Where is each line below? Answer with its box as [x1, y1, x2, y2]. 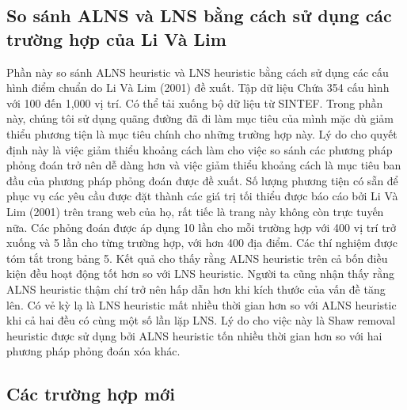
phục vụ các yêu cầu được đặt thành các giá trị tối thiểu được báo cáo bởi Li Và [6, 188, 398, 204]
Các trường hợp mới [6, 382, 175, 406]
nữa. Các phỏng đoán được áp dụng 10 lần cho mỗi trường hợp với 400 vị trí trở [6, 218, 397, 235]
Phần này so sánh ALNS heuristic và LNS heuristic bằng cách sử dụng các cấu [6, 63, 389, 80]
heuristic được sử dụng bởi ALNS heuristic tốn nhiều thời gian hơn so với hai [6, 327, 382, 344]
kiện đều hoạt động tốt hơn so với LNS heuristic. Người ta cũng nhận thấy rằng [6, 265, 395, 282]
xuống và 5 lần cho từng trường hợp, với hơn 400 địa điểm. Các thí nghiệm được [6, 234, 397, 251]
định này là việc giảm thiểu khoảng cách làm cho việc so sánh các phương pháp [6, 141, 393, 158]
